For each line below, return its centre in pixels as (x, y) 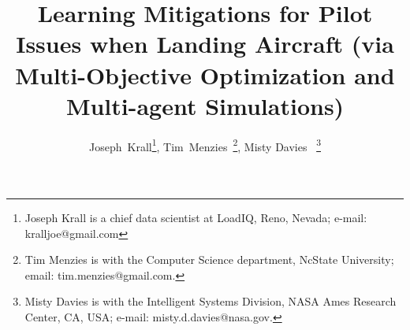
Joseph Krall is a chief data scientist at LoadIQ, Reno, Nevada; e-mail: (196, 217)
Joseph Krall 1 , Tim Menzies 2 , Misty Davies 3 (205, 145)
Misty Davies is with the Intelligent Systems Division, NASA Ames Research (211, 301)
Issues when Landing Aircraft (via (205, 44)
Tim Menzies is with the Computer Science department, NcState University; (209, 260)
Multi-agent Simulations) (205, 105)
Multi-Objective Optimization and (205, 74)
